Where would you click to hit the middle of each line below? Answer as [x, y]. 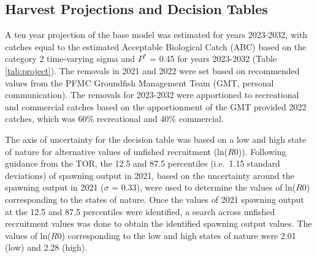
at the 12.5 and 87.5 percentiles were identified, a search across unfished [140, 211]
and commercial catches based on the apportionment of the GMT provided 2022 [156, 106]
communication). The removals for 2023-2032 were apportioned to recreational [152, 95]
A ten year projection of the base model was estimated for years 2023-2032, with [156, 35]
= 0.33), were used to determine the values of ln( [204, 187]
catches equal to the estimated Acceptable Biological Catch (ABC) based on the [156, 46]
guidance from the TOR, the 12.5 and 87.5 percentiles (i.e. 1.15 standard [143, 163]
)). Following [262, 151]
